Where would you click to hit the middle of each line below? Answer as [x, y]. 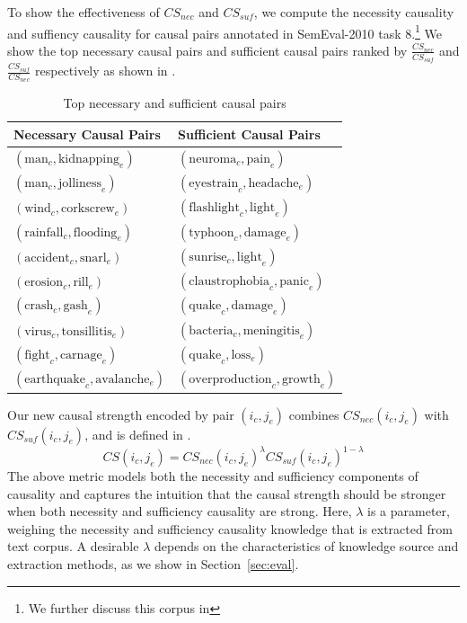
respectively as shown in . [105, 71]
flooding [95, 232]
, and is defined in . [138, 434]
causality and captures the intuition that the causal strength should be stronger [227, 493]
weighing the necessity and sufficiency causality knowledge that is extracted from [230, 528]
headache [273, 183]
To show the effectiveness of [84, 12]
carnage [81, 355]
